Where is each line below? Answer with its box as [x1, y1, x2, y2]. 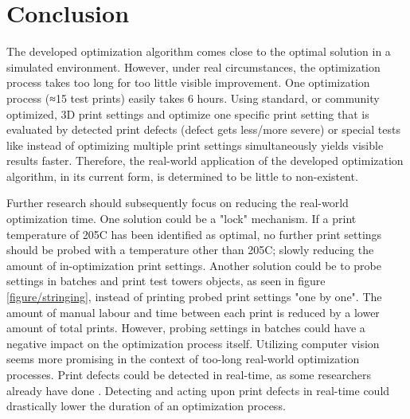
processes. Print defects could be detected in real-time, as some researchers [6, 366, 371, 382]
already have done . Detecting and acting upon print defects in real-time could [6, 382, 390, 398]
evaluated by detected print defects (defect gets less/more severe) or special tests [6, 121, 400, 138]
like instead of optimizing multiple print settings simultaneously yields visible [6, 136, 384, 153]
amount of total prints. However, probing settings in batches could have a [6, 319, 365, 336]
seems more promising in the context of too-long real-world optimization [6, 350, 360, 367]
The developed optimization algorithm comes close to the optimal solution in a [6, 43, 391, 60]
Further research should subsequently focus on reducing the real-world [6, 194, 349, 211]
